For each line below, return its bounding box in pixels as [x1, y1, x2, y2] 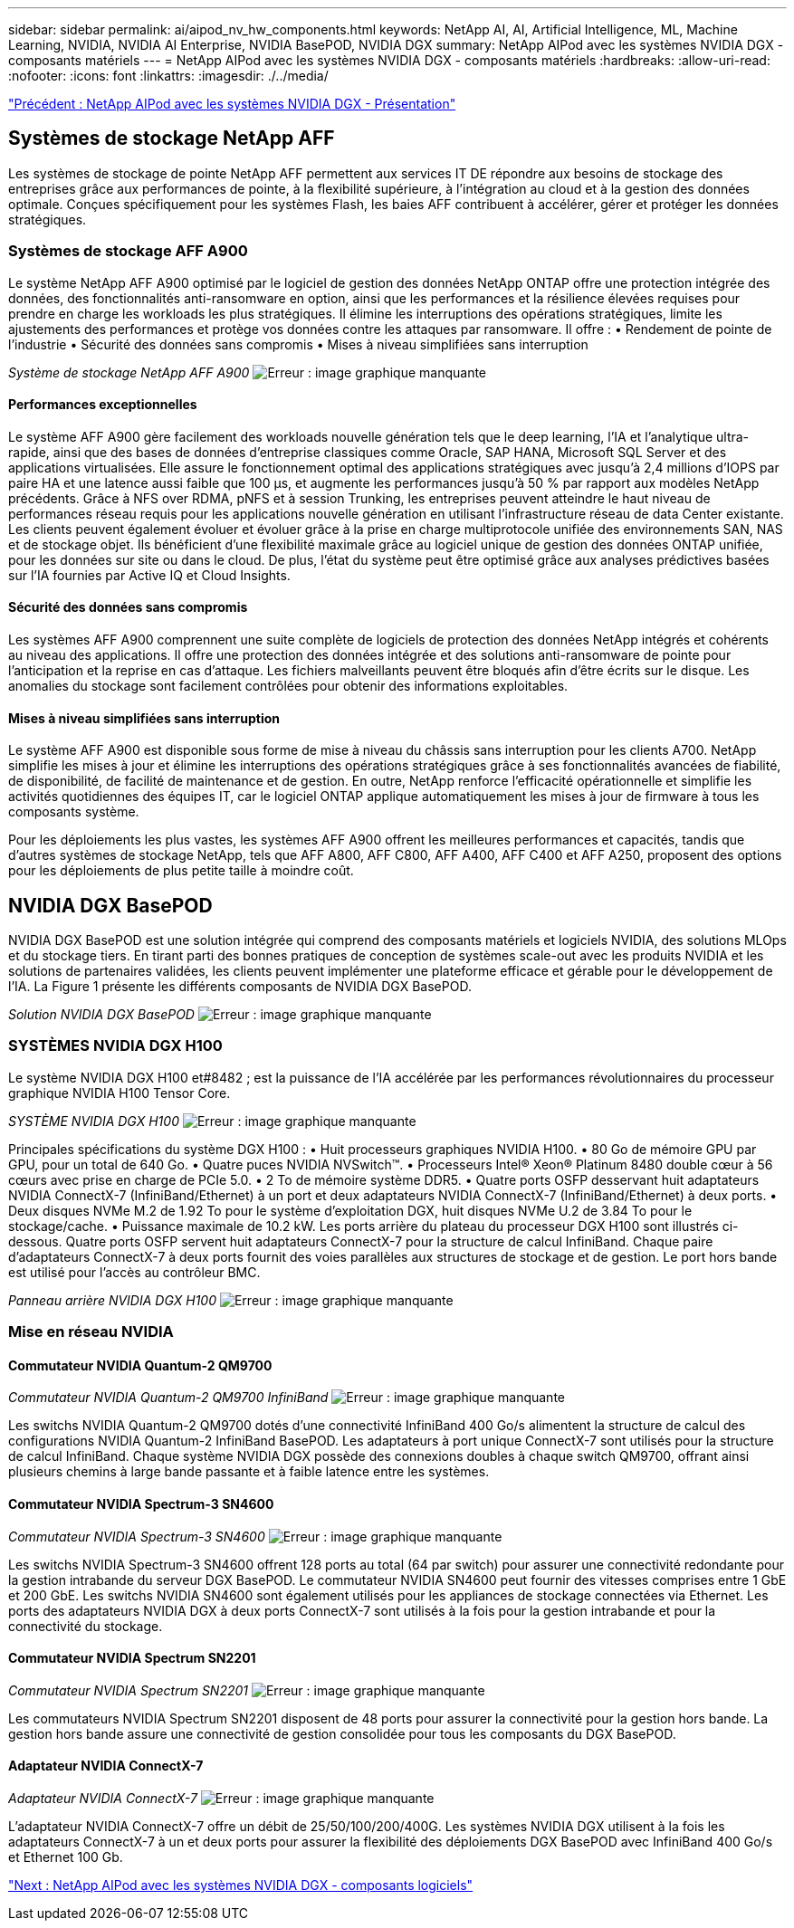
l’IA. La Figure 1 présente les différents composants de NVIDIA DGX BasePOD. [8, 978, 472, 995]
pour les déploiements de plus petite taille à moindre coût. [8, 863, 354, 879]
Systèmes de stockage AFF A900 [8, 242, 248, 261]
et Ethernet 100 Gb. [8, 1849, 123, 1866]
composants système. [8, 804, 139, 820]
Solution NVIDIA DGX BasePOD [8, 1007, 195, 1023]
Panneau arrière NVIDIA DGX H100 [8, 1292, 217, 1308]
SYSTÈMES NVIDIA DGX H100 [8, 1036, 223, 1055]
